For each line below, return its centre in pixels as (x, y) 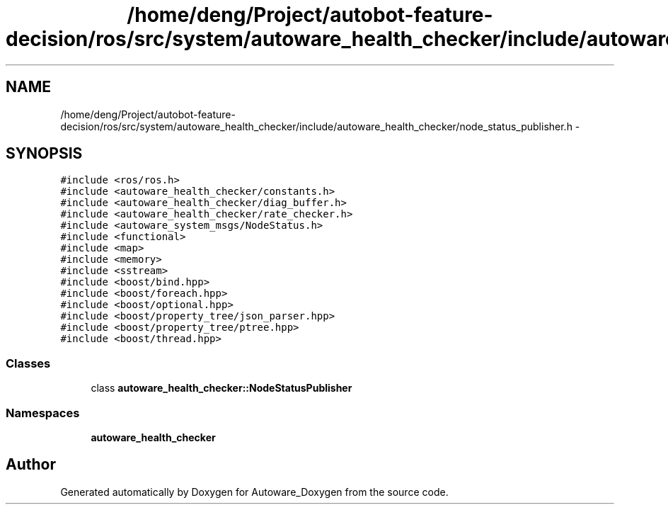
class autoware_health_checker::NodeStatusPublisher (221, 388)
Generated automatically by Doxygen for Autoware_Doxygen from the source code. (254, 492)
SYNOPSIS (44, 154)
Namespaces (43, 413)
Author (31, 465)
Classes (28, 363)
